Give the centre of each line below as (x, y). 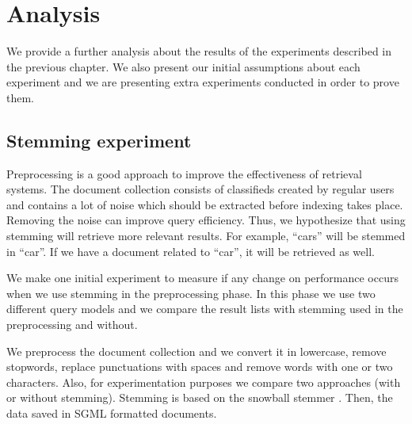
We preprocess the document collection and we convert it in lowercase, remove (196, 351)
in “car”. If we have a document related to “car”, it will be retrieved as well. (191, 251)
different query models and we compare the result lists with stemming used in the (205, 309)
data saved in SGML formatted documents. (112, 413)
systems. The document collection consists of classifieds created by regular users (200, 189)
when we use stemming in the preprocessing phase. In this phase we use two (191, 293)
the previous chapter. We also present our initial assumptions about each (183, 66)
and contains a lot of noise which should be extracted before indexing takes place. (205, 204)
